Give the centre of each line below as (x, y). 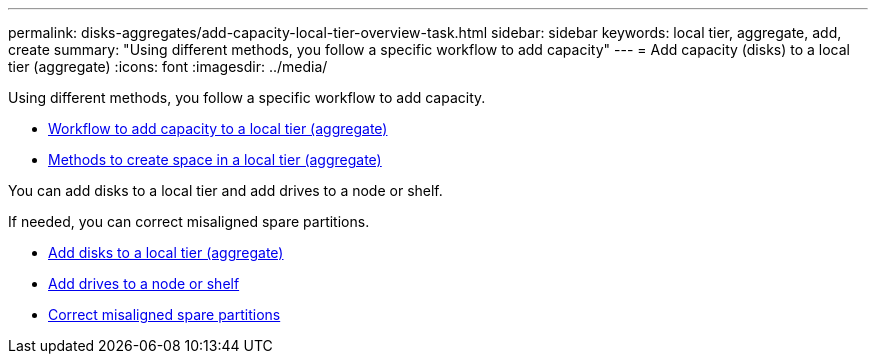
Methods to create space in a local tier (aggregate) (215, 159)
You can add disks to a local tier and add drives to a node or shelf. (225, 190)
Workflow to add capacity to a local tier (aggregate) (218, 128)
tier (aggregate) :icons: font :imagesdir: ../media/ (168, 66)
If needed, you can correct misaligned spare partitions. (189, 221)
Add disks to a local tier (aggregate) (166, 252)
